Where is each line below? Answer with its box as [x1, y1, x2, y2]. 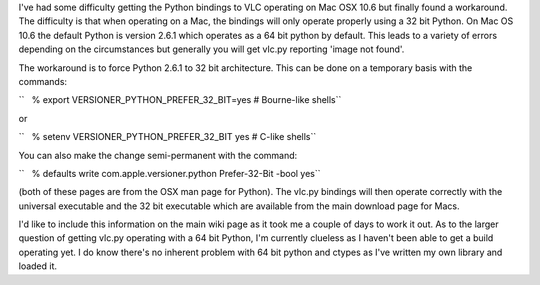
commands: [18, 75, 68, 87]
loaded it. [18, 260, 58, 272]
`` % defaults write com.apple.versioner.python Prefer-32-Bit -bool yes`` [18, 167, 321, 179]
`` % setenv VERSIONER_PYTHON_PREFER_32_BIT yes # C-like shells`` [18, 131, 317, 143]
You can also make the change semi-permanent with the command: [18, 149, 298, 161]
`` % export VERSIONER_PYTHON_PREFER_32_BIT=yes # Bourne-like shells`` [18, 94, 342, 106]
